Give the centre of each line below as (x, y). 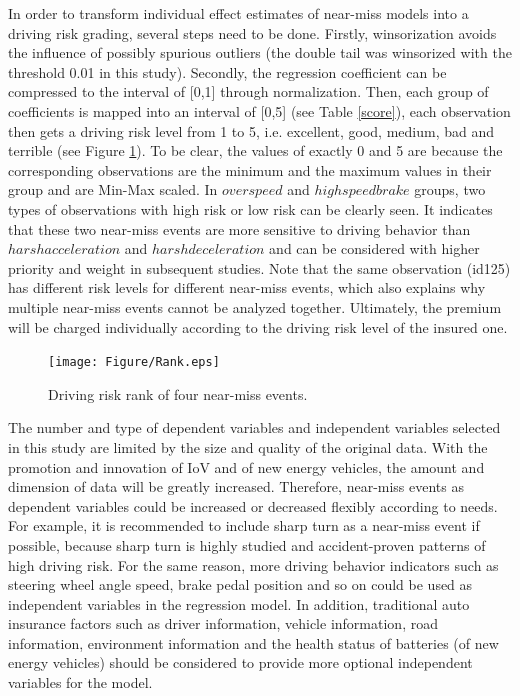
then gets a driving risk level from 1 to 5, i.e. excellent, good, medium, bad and (251, 130)
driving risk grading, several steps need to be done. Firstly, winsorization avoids (252, 32)
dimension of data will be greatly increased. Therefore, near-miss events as (236, 486)
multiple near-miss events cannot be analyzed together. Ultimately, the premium (255, 306)
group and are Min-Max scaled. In (113, 189)
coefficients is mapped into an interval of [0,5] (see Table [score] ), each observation (259, 110)
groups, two (450, 189)
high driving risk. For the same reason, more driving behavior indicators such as (253, 564)
